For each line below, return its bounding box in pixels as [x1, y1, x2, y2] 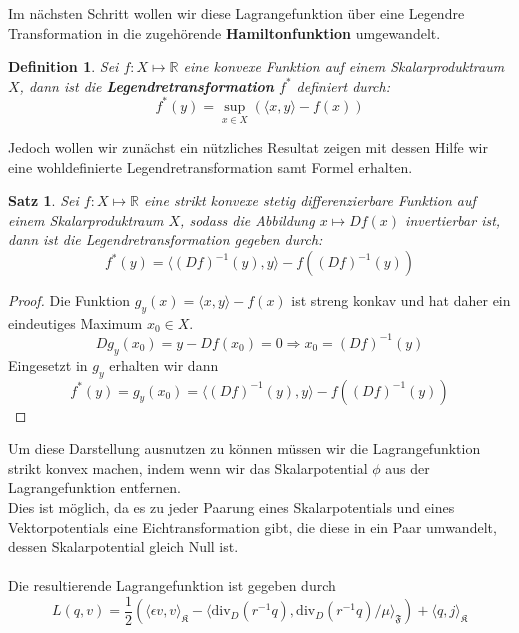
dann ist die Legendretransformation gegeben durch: [8, 229, 323, 250]
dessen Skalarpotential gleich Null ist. [8, 536, 239, 557]
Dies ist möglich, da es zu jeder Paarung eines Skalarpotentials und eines [8, 496, 455, 517]
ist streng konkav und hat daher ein [291, 290, 511, 311]
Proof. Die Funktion [8, 290, 131, 311]
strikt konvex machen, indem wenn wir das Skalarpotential [8, 457, 368, 478]
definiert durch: [296, 75, 390, 96]
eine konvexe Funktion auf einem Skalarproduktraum [183, 56, 505, 77]
